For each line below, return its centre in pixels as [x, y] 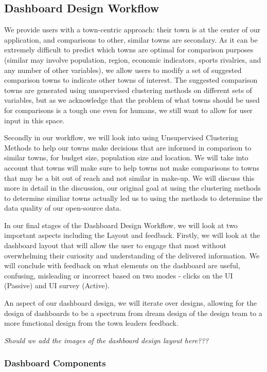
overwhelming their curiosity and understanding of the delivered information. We [132, 255]
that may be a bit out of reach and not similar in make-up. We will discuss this [129, 178]
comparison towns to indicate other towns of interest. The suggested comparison [131, 80]
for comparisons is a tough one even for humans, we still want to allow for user [128, 110]
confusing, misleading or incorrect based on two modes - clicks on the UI [119, 275]
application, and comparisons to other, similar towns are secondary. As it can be [131, 39]
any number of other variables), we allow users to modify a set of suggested [123, 70]
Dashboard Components [55, 363]
